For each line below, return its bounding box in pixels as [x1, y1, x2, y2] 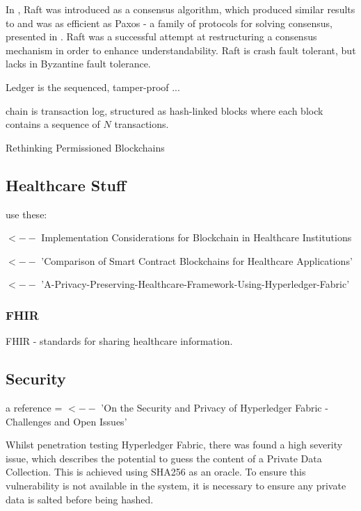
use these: [6, 206, 47, 221]
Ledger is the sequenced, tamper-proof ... [6, 79, 180, 94]
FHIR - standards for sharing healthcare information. [6, 334, 233, 348]
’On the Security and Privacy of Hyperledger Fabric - [101, 400, 328, 414]
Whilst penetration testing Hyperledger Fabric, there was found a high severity [6, 437, 343, 452]
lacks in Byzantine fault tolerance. [6, 56, 151, 71]
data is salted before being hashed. [6, 492, 154, 506]
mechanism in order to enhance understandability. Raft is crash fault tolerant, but [6, 42, 356, 57]
